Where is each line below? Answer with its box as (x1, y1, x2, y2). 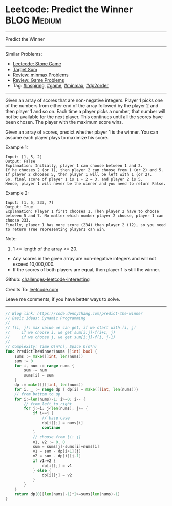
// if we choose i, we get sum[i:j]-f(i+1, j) (5, 330, 116, 335)
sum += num (24, 368, 47, 373)
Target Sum (12, 66, 37, 72)
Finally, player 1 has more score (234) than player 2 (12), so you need (5, 222, 166, 227)
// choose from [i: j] (32, 434, 81, 439)
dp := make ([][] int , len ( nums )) (14, 382, 83, 387)
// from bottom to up (14, 391, 60, 397)
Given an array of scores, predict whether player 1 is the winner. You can (5, 129, 159, 135)
